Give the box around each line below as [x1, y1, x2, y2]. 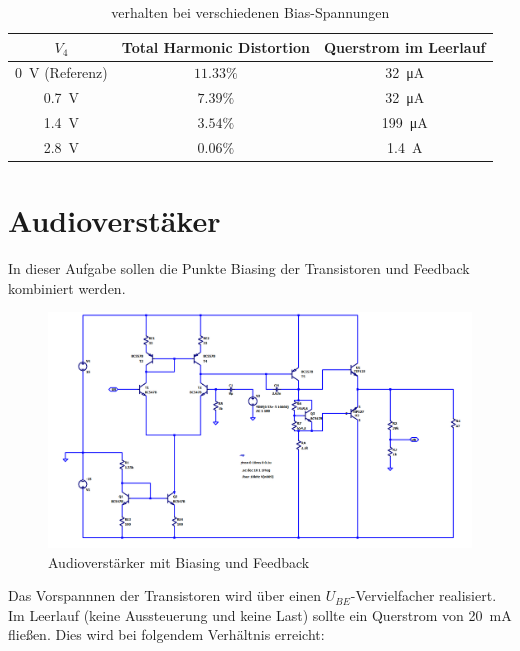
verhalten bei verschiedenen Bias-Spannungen [111, 2, 390, 22]
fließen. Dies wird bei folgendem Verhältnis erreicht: [8, 624, 325, 645]
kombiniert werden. [8, 277, 126, 298]
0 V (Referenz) [15, 62, 108, 83]
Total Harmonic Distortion [121, 36, 310, 57]
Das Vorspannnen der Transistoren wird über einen [8, 585, 322, 606]
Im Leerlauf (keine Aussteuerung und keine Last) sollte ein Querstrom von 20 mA [8, 604, 512, 625]
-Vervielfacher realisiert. [350, 585, 497, 606]
